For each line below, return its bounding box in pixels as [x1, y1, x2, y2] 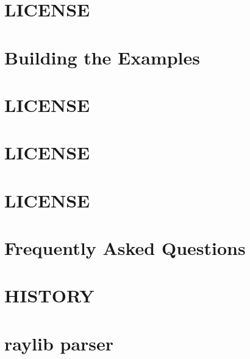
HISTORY [4, 283, 95, 308]
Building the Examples [4, 44, 201, 69]
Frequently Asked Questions [4, 235, 246, 260]
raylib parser [4, 330, 114, 355]
